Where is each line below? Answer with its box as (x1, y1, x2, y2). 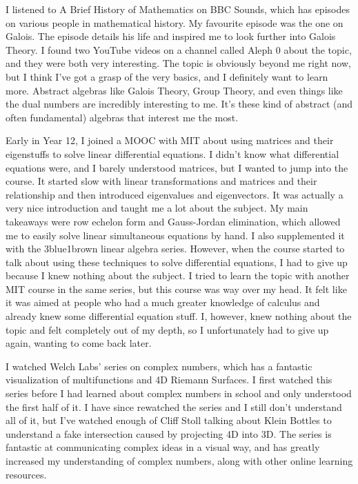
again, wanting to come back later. (6, 336, 152, 350)
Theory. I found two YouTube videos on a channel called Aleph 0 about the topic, (6, 42, 352, 57)
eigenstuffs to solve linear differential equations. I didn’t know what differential (6, 146, 339, 161)
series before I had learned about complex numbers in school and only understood (6, 386, 352, 401)
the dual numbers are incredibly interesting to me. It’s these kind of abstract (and (6, 97, 353, 111)
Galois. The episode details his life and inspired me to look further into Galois (6, 29, 336, 43)
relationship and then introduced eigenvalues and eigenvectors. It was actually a (6, 187, 344, 201)
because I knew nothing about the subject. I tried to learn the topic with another (6, 268, 350, 283)
